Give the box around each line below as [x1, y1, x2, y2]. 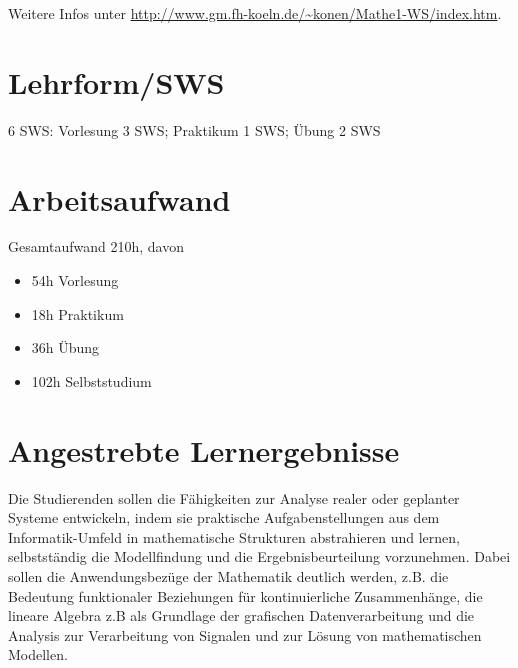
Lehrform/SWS [8, 61, 225, 102]
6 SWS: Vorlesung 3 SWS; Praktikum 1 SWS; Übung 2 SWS [8, 119, 381, 140]
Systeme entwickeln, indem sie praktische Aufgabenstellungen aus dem [8, 507, 440, 528]
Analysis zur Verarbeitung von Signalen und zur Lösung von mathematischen [8, 624, 482, 645]
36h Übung [31, 337, 100, 358]
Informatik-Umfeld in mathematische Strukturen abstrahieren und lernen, [8, 526, 460, 547]
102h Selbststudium [31, 370, 152, 391]
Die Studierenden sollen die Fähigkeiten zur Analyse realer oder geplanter [8, 487, 460, 508]
